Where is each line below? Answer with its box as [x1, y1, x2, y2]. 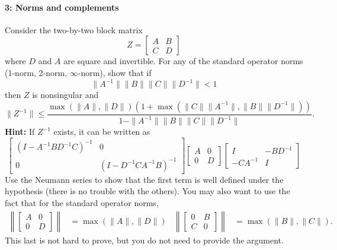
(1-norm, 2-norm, [5, 66, 68, 78]
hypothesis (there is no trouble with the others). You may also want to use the [5, 185, 290, 197]
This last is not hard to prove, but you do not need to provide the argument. [5, 233, 284, 246]
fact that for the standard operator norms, [5, 196, 159, 208]
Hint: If [5, 125, 35, 138]
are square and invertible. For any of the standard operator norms [63, 55, 303, 67]
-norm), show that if [78, 66, 152, 78]
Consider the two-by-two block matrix [5, 23, 143, 36]
